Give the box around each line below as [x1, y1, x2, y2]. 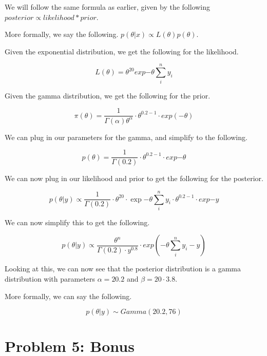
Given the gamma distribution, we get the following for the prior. [5, 90, 211, 101]
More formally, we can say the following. [5, 290, 132, 301]
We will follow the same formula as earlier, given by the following [5, 2, 211, 12]
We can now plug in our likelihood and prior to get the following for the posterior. [5, 173, 263, 184]
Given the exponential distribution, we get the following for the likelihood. [5, 46, 239, 56]
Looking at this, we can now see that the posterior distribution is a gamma [5, 263, 241, 274]
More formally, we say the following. [5, 29, 119, 39]
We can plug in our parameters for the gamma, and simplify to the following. [5, 131, 247, 142]
